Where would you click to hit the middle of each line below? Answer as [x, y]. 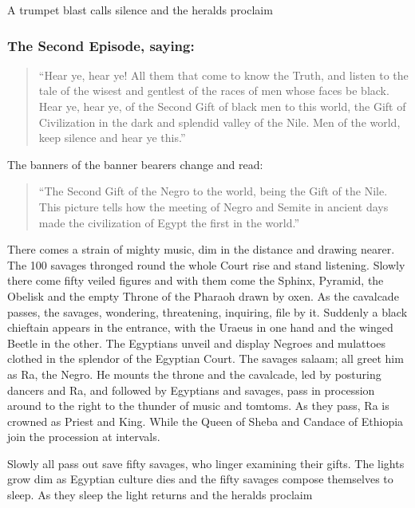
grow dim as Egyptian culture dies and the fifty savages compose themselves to [200, 479]
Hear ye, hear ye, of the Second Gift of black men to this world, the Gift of [222, 106]
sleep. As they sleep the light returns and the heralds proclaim [160, 495]
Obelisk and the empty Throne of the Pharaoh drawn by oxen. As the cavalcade [203, 295]
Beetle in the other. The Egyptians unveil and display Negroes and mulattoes [197, 343]
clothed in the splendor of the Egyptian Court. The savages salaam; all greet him [206, 358]
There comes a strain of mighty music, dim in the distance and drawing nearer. [201, 249]
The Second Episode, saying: [101, 45]
